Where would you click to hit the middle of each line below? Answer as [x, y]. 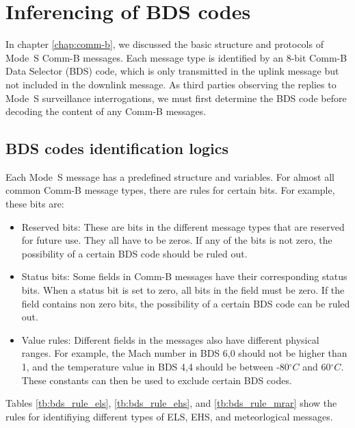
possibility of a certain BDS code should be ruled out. [134, 253]
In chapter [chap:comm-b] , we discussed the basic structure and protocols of [165, 44]
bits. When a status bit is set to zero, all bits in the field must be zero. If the [183, 290]
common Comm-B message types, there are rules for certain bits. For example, [170, 190]
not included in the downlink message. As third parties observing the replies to [171, 84]
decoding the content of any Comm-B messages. [106, 111]
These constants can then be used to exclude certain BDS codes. [157, 380]
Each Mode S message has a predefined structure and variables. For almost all [170, 176]
